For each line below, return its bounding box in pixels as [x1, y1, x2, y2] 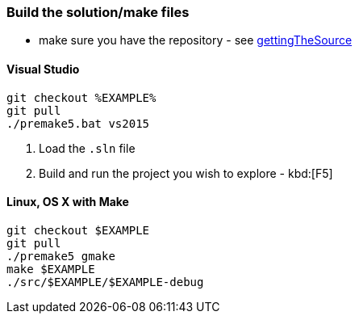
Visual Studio [6, 61, 80, 76]
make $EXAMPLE [6, 262, 95, 276]
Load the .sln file [39, 141, 136, 155]
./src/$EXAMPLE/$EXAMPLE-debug [6, 275, 204, 288]
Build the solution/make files [6, 4, 190, 20]
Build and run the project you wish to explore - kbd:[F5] [39, 166, 333, 180]
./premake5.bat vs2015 [6, 116, 150, 130]
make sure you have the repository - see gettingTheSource [39, 33, 353, 48]
